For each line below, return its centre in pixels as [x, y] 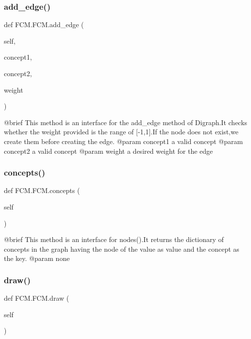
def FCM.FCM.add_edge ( [44, 24]
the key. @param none [37, 258]
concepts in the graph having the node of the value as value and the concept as [122, 249]
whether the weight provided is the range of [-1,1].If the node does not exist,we [121, 132]
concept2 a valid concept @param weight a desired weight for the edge [109, 151]
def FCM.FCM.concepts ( [42, 190]
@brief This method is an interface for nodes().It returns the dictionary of [114, 239]
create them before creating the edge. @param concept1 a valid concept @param [124, 141]
